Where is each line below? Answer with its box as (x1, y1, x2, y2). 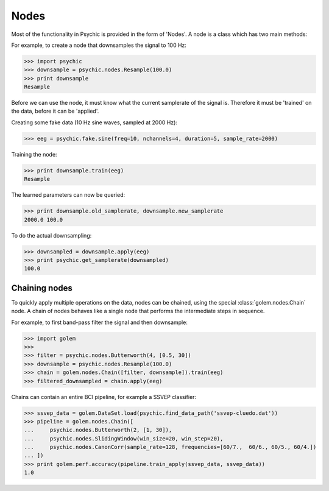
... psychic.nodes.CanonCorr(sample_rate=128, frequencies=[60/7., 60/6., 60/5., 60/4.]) (24, 443, 317, 451)
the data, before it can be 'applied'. (11, 107, 99, 115)
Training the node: (11, 150, 57, 158)
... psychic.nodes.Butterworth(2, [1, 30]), (24, 426, 172, 434)
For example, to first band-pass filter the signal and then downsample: (11, 319, 188, 326)
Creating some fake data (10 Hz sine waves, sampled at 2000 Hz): (11, 119, 178, 126)
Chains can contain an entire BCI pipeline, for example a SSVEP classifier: (11, 393, 197, 400)
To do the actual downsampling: (11, 231, 92, 239)
